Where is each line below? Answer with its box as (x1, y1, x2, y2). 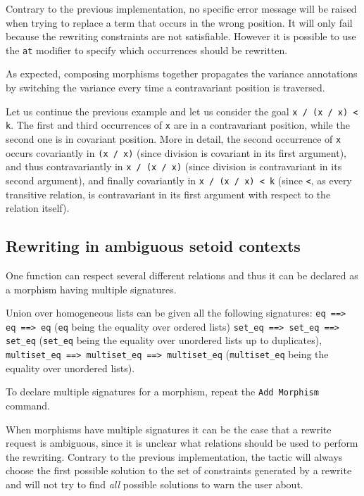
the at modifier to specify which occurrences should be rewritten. (6, 42, 288, 57)
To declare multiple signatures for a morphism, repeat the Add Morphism (6, 384, 319, 399)
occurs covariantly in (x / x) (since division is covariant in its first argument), (6, 145, 347, 160)
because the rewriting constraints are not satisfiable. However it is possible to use (6, 29, 356, 44)
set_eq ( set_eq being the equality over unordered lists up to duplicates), (6, 333, 322, 348)
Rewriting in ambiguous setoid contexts (6, 235, 301, 257)
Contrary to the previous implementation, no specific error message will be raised (6, 1, 357, 15)
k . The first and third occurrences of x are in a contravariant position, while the (6, 117, 350, 132)
